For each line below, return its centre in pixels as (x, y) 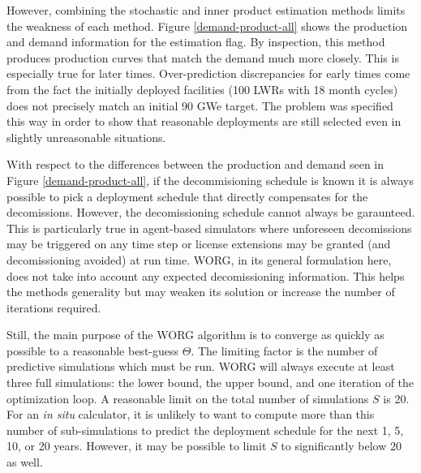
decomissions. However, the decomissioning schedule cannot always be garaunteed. (211, 212)
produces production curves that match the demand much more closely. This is (203, 57)
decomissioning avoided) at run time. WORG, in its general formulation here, (199, 259)
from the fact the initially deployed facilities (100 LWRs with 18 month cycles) (202, 89)
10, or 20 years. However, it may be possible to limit (137, 446)
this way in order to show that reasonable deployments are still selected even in (204, 121)
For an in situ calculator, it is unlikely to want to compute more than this (191, 414)
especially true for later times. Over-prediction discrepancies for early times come (208, 73)
